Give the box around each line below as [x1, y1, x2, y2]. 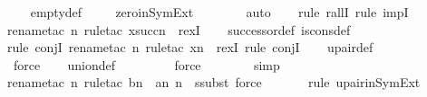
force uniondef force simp [13, 55, 280, 74]
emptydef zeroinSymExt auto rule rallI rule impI [30, 3, 409, 21]
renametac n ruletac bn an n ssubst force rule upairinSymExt [7, 73, 421, 92]
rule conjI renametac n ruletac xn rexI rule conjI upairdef [7, 38, 374, 57]
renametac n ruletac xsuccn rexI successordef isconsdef [7, 20, 351, 39]
